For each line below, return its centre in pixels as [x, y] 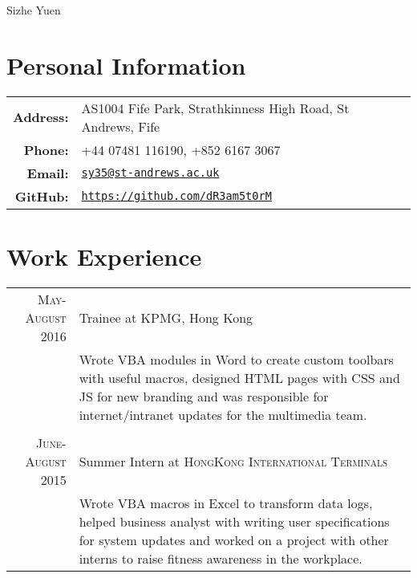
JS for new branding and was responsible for [204, 396]
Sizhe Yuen [34, 10]
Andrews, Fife [121, 126]
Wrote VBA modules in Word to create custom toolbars [236, 359]
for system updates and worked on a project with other [234, 539]
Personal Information [126, 65]
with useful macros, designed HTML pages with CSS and [239, 377]
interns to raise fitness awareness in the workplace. [221, 558]
